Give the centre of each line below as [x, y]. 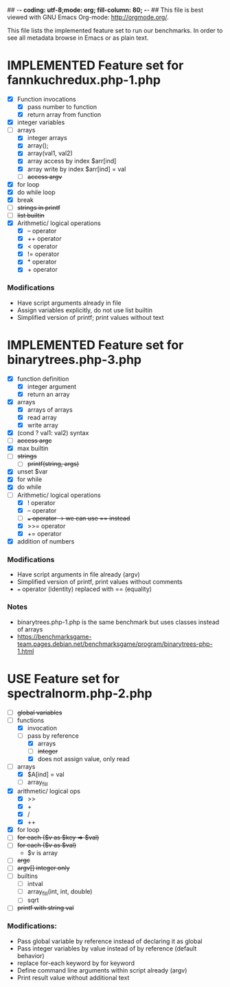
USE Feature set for [64, 678]
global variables [39, 712]
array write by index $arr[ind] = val [77, 169]
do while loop [36, 192]
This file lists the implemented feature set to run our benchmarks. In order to [115, 31]
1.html [25, 651]
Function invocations [47, 99]
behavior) [31, 955]
